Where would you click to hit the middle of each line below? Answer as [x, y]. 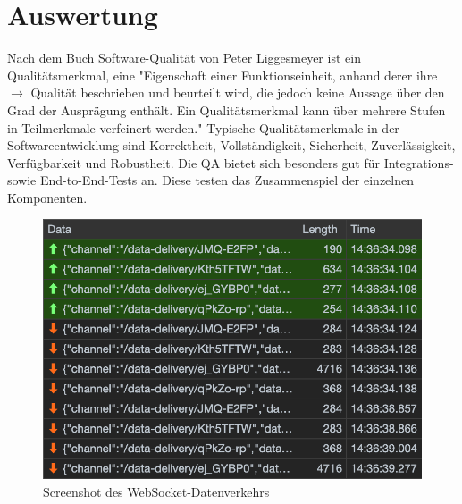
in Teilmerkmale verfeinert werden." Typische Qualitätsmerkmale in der [203, 127]
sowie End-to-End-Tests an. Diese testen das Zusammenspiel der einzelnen [211, 180]
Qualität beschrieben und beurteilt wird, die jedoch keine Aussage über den [238, 92]
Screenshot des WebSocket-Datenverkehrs [156, 491]
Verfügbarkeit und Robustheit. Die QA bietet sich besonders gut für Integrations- [231, 162]
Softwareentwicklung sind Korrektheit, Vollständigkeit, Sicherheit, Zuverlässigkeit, [231, 145]
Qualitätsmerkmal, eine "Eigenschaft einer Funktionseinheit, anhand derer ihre [223, 75]
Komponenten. [47, 197]
